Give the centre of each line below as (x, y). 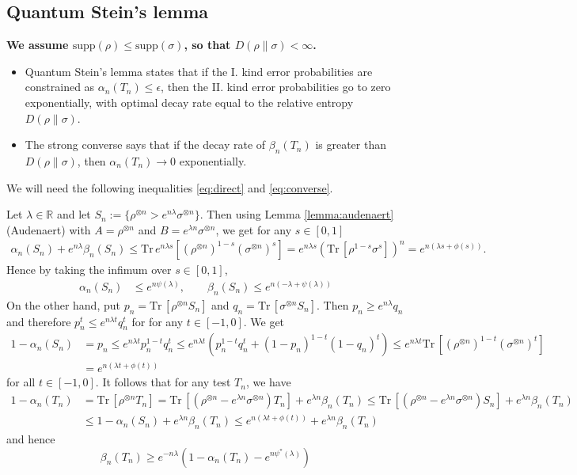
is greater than (351, 144)
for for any (158, 321)
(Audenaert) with (49, 229)
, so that (207, 45)
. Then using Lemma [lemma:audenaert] (297, 214)
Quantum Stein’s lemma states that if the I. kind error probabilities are (199, 71)
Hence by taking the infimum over (89, 270)
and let (74, 214)
